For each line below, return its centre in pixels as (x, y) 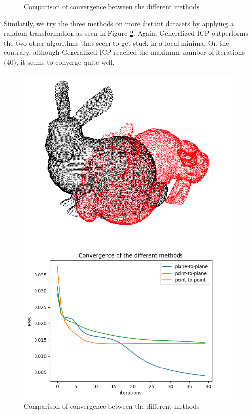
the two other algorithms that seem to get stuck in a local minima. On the (117, 42)
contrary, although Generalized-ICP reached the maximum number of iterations (124, 52)
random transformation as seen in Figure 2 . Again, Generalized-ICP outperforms (126, 33)
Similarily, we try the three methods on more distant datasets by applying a (119, 23)
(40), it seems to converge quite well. (59, 62)
